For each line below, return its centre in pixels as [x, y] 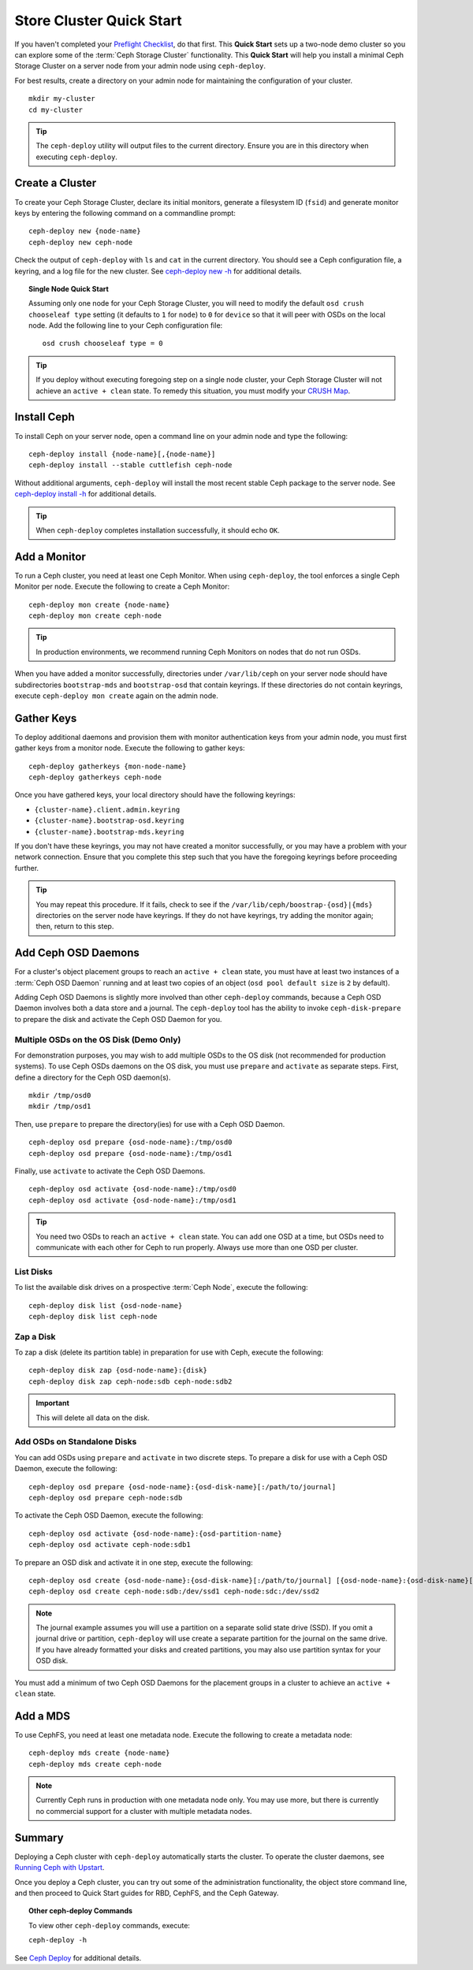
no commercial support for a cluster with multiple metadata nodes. [144, 1811]
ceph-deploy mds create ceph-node [95, 1764]
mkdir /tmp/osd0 [60, 1096]
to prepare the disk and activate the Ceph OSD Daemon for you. [118, 1019]
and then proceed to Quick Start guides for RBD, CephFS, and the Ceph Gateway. [147, 1893]
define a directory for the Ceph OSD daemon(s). [93, 1077]
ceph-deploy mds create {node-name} [99, 1753]
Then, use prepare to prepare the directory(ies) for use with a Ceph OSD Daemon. [150, 1124]
